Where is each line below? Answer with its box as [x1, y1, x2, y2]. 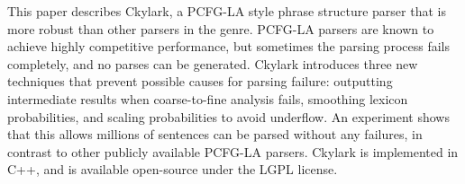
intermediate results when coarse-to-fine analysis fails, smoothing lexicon [7, 89, 408, 108]
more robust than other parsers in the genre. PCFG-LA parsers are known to [7, 19, 434, 38]
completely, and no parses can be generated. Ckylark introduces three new [7, 54, 418, 73]
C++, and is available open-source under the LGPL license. [7, 160, 338, 179]
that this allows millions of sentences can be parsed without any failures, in [7, 125, 423, 144]
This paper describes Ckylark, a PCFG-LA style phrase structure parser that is [7, 2, 446, 20]
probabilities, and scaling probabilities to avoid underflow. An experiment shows [7, 107, 450, 126]
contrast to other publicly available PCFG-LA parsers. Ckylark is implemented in [7, 142, 459, 161]
